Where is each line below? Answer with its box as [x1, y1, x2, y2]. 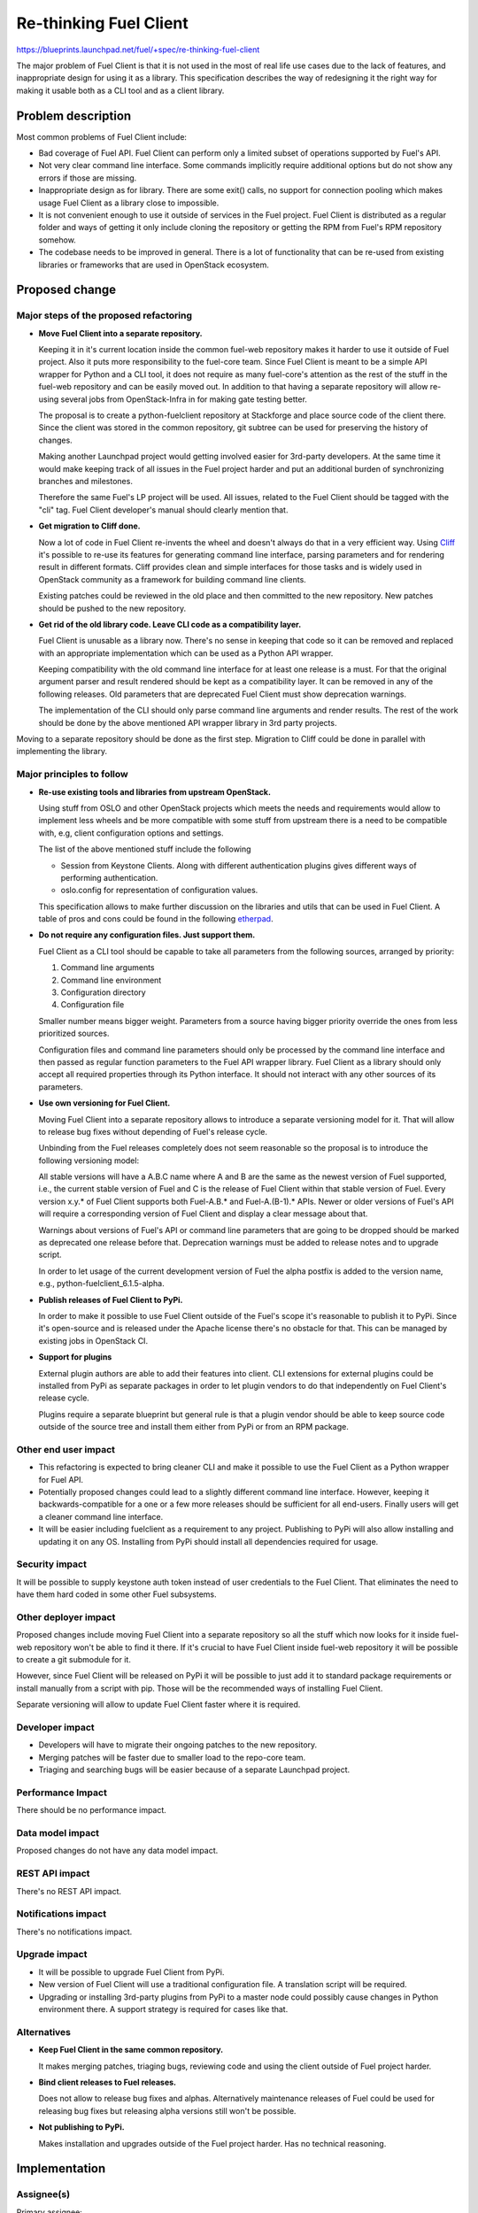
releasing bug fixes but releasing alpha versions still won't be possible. [38, 2105, 297, 2116]
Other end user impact [16, 1443, 115, 1455]
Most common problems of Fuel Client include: [16, 131, 188, 142]
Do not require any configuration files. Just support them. [38, 929, 256, 940]
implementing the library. [16, 746, 108, 757]
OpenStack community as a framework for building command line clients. [38, 574, 307, 584]
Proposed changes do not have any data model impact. [16, 1846, 219, 1856]
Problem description [16, 108, 132, 123]
